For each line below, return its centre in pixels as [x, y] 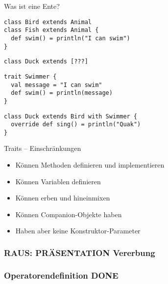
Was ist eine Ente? [32, 6]
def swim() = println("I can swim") [71, 38]
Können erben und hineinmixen [63, 198]
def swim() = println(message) [62, 93]
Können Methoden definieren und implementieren [90, 165]
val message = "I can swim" [57, 85]
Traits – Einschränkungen [43, 148]
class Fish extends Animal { [51, 30]
